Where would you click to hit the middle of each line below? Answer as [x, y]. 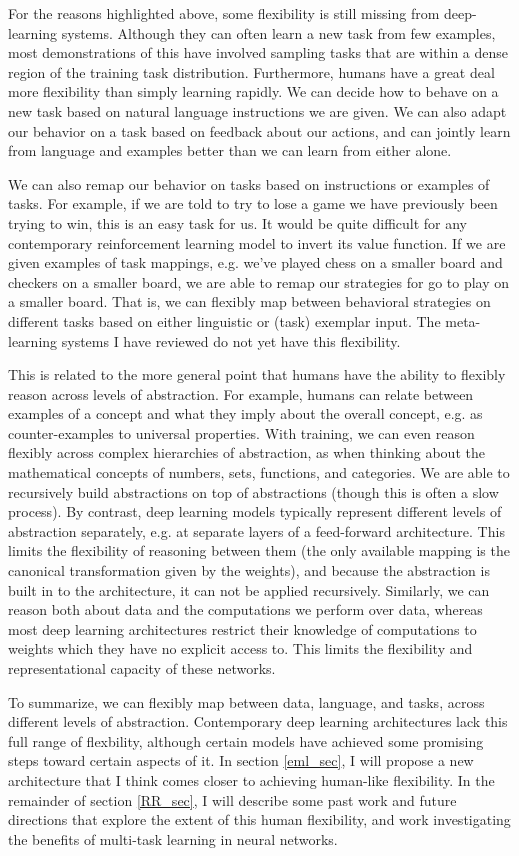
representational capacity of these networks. [142, 668]
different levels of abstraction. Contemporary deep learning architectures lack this [258, 721]
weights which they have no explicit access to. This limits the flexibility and [240, 648]
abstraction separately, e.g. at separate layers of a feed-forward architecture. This [256, 530]
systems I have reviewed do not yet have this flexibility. [231, 340]
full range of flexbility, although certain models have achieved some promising [246, 740]
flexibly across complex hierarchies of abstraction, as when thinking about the [246, 452]
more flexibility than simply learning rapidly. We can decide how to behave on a [253, 91]
